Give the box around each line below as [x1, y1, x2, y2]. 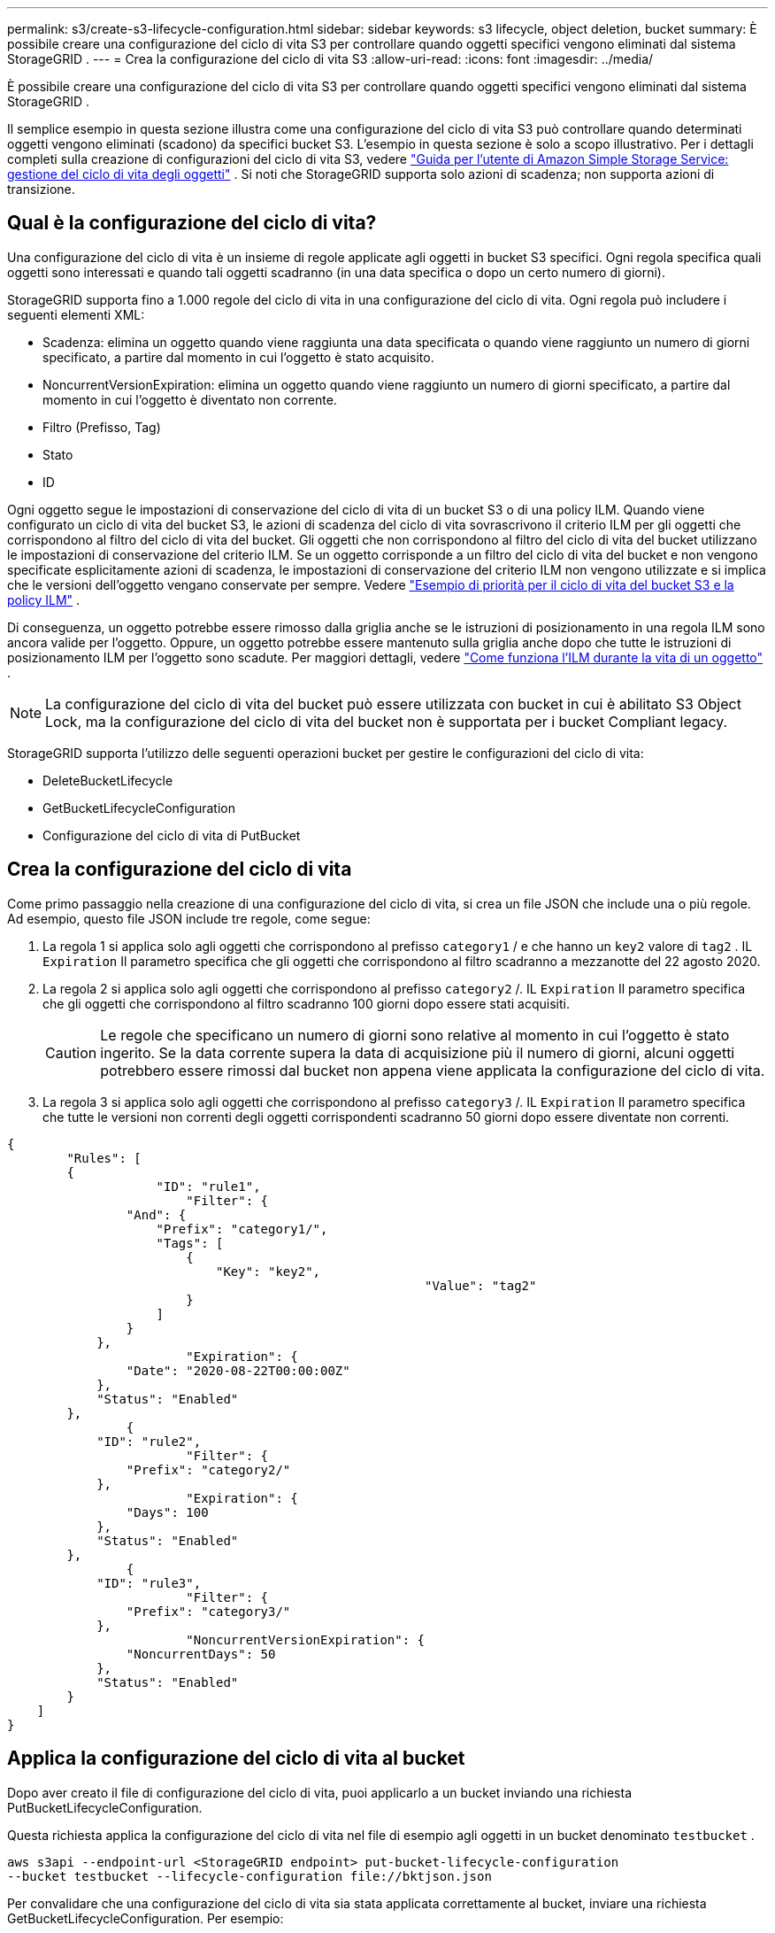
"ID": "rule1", [156, 1179, 261, 1194]
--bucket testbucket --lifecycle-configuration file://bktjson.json [7, 1868, 492, 1883]
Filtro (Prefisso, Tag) [42, 419, 161, 435]
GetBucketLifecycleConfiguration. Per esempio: [7, 1910, 284, 1926]
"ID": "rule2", [96, 1434, 202, 1449]
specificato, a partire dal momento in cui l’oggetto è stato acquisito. [42, 349, 434, 365]
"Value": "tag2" [425, 1278, 537, 1293]
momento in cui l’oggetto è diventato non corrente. [42, 391, 337, 407]
